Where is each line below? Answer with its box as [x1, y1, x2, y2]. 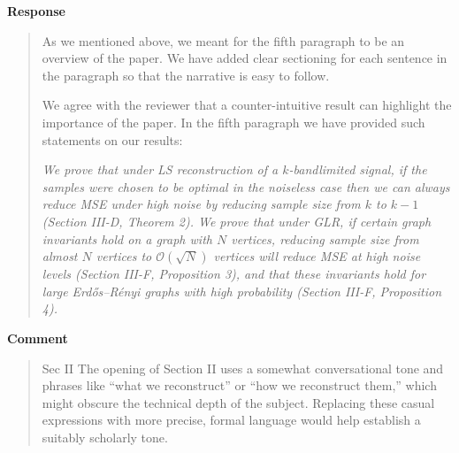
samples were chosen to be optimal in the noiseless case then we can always [42, 177, 450, 196]
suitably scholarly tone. [42, 427, 168, 446]
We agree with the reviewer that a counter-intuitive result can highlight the [42, 96, 452, 114]
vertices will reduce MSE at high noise [213, 247, 421, 265]
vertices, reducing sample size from [231, 229, 419, 248]
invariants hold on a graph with [42, 229, 212, 248]
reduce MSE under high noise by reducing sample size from [42, 195, 361, 213]
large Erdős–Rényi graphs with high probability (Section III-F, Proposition [42, 281, 442, 300]
